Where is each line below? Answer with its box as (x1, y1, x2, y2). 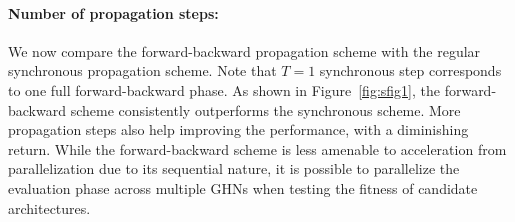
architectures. (8, 197, 91, 218)
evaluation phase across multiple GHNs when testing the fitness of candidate (8, 177, 478, 198)
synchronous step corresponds (319, 60, 502, 81)
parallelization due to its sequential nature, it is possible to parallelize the (8, 158, 460, 179)
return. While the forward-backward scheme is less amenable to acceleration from (8, 138, 507, 159)
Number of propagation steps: (8, 2, 219, 23)
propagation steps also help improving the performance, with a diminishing (8, 119, 469, 140)
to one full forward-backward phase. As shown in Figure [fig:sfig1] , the (8, 79, 440, 100)
